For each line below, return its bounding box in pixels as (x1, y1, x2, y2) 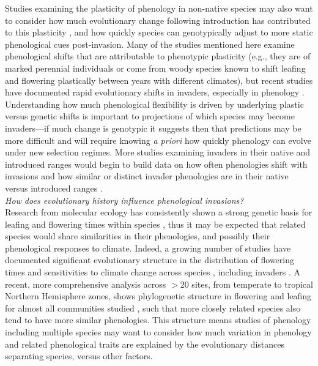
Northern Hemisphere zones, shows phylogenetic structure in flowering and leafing (5, 289, 312, 302)
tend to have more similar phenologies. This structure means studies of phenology (5, 313, 311, 326)
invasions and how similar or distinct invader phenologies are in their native (5, 170, 289, 182)
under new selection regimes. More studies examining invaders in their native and (5, 146, 311, 159)
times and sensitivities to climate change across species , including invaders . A (5, 266, 300, 278)
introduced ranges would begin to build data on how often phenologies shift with (5, 157, 308, 170)
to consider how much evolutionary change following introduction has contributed (5, 13, 311, 26)
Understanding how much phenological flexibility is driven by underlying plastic (5, 97, 304, 110)
